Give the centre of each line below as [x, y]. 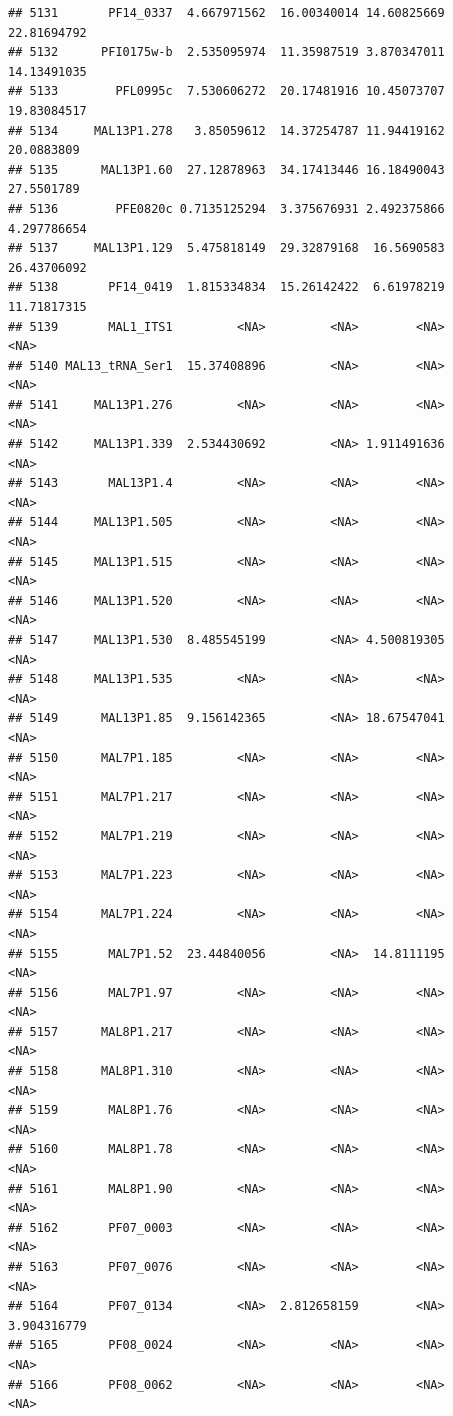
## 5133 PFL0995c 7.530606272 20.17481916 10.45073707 [226, 91]
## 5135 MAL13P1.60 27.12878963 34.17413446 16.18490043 [226, 169]
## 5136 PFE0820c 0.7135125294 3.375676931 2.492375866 [226, 208]
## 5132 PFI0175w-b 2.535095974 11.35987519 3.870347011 [226, 52]
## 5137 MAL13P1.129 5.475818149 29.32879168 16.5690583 [226, 248]
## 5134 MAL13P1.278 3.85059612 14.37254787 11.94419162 [226, 130]
